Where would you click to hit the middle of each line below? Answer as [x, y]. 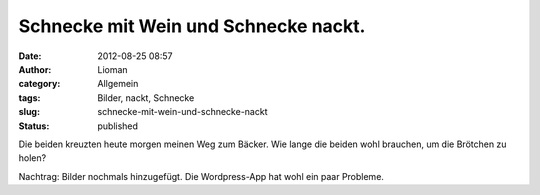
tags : [29, 97]
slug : [29, 112]
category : [39, 84]
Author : [35, 69]
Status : [34, 126]
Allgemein [118, 84]
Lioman [113, 69]
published [118, 126]
